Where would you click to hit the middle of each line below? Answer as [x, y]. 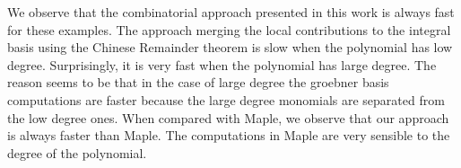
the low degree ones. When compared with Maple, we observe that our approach [228, 117]
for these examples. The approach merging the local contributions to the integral [229, 29]
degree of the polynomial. [77, 152]
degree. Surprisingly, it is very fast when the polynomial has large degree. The [222, 64]
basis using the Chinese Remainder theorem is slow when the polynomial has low [230, 47]
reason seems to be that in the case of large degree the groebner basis [198, 82]
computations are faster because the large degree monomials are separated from [226, 99]
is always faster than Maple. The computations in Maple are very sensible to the [229, 135]
